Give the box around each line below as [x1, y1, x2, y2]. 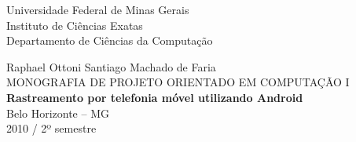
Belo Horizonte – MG [6, 104, 109, 121]
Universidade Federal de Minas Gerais [6, 2, 189, 17]
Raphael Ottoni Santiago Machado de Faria [6, 58, 216, 75]
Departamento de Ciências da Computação [6, 32, 213, 49]
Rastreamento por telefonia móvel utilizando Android [6, 89, 303, 105]
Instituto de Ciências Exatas [6, 16, 143, 33]
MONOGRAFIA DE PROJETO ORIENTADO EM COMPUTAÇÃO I [6, 74, 350, 90]
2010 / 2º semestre [6, 120, 97, 137]
